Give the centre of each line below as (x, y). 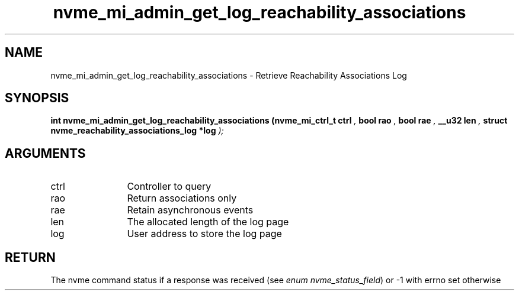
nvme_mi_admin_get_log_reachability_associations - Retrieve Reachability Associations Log (229, 75)
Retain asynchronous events (190, 210)
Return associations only (182, 198)
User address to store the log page (204, 234)
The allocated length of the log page (208, 222)
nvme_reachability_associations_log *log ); (137, 131)
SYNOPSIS (37, 98)
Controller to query (169, 187)
